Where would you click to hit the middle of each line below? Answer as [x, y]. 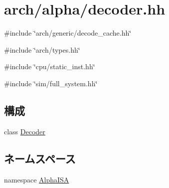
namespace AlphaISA [37, 179]
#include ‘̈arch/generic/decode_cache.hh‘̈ [68, 33]
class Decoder [25, 131]
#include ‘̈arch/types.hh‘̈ [42, 49]
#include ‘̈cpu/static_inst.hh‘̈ [50, 66]
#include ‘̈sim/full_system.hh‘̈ [51, 83]
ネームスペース [40, 158]
